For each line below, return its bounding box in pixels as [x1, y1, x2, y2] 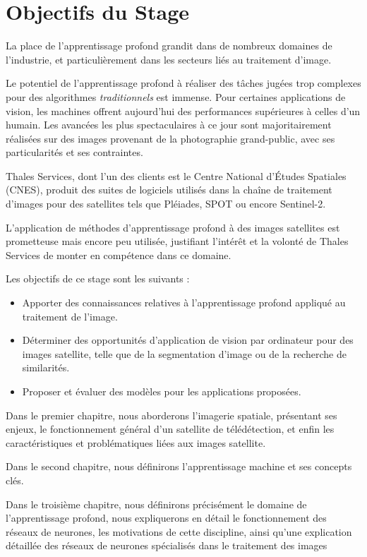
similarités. [22, 360, 70, 375]
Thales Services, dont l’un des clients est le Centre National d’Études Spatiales [6, 168, 347, 183]
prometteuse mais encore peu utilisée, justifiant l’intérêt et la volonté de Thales [6, 234, 349, 248]
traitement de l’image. [22, 309, 118, 323]
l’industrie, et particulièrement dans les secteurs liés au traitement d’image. [6, 52, 332, 66]
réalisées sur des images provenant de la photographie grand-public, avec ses [6, 131, 335, 145]
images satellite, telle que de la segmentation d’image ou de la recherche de [22, 346, 347, 361]
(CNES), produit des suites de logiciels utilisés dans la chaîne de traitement [6, 182, 332, 197]
